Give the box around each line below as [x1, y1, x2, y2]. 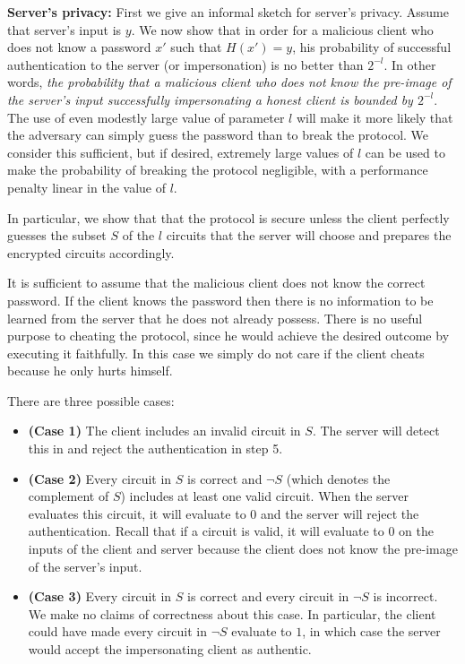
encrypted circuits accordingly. [7, 243, 175, 262]
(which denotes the [286, 469, 391, 487]
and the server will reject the [260, 504, 419, 522]
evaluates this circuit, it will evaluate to [28, 504, 246, 522]
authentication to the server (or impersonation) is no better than [7, 55, 364, 73]
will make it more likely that [296, 108, 453, 126]
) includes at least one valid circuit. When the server [120, 487, 409, 505]
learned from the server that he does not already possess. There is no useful [7, 308, 423, 327]
